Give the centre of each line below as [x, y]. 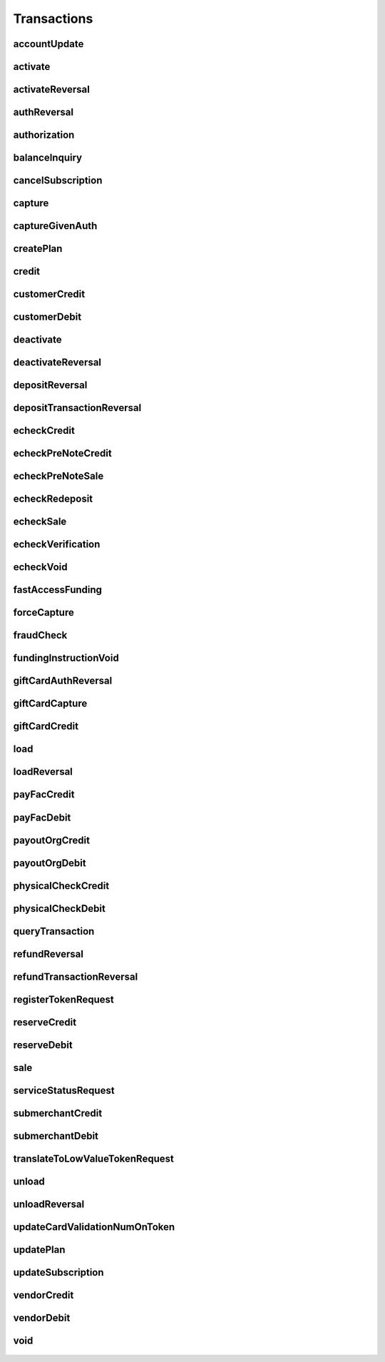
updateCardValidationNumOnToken [94, 1227]
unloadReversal [49, 1204]
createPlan [38, 249]
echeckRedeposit [53, 499]
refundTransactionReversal [76, 976]
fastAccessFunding [58, 590]
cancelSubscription [58, 181]
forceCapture [43, 613]
